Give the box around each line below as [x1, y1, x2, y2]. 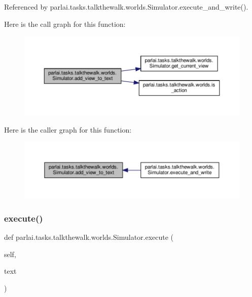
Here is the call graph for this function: [4, 18, 126, 29]
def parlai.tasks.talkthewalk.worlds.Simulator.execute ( [4, 232, 174, 242]
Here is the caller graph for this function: [4, 124, 132, 135]
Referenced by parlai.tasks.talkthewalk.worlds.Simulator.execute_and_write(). [4, 2, 248, 12]
